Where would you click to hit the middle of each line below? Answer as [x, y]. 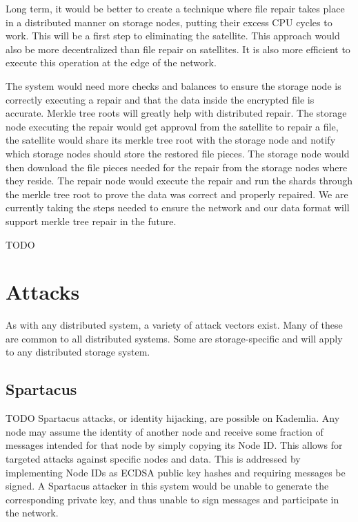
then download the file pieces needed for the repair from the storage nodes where [177, 167]
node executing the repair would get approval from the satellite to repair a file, [172, 126]
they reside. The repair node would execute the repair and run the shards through [179, 181]
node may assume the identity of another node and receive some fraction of [165, 431]
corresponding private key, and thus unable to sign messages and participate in [172, 499]
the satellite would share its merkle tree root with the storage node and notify [171, 140]
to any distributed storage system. [78, 352]
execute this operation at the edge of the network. [111, 62]
